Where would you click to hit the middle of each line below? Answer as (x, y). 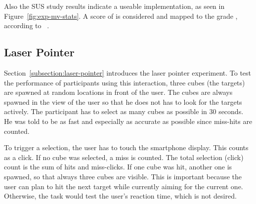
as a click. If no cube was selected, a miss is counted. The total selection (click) (124, 157)
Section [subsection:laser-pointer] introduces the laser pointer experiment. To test (128, 72)
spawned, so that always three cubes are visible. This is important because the (123, 176)
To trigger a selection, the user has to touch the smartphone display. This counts (126, 147)
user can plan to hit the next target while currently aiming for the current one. (124, 186)
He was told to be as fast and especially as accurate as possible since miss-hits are (128, 121)
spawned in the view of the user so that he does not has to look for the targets (123, 102)
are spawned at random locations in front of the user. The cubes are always (118, 92)
